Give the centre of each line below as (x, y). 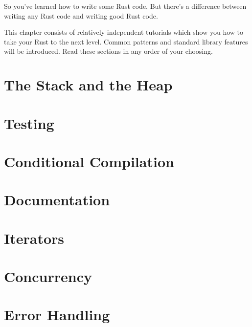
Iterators (34, 238)
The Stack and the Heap (88, 85)
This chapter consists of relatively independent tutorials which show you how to (124, 32)
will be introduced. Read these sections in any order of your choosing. (108, 51)
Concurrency (48, 276)
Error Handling (57, 315)
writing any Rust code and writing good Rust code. (81, 15)
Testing (29, 123)
